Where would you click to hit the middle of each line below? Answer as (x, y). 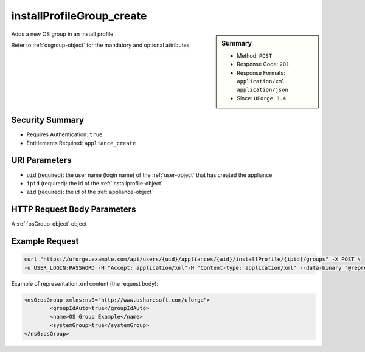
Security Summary (48, 120)
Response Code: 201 (263, 64)
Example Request (45, 241)
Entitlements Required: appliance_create (81, 143)
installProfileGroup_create (79, 16)
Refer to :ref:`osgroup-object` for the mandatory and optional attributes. (101, 45)
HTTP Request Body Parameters (74, 209)
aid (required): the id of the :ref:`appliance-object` (90, 192)
